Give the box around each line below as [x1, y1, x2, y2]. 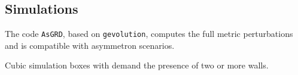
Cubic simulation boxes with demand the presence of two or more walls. [5, 59, 269, 71]
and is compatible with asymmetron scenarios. [5, 39, 175, 51]
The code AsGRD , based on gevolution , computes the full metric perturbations [5, 27, 293, 40]
